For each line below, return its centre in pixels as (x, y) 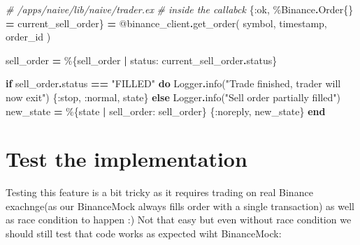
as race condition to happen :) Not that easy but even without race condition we (179, 220)
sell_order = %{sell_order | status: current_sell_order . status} (142, 60)
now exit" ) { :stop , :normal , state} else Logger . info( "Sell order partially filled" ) (173, 97)
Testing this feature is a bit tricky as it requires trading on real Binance (159, 192)
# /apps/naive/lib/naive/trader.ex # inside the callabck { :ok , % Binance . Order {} (180, 9)
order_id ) (28, 37)
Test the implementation (127, 159)
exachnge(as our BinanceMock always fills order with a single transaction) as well (180, 206)
